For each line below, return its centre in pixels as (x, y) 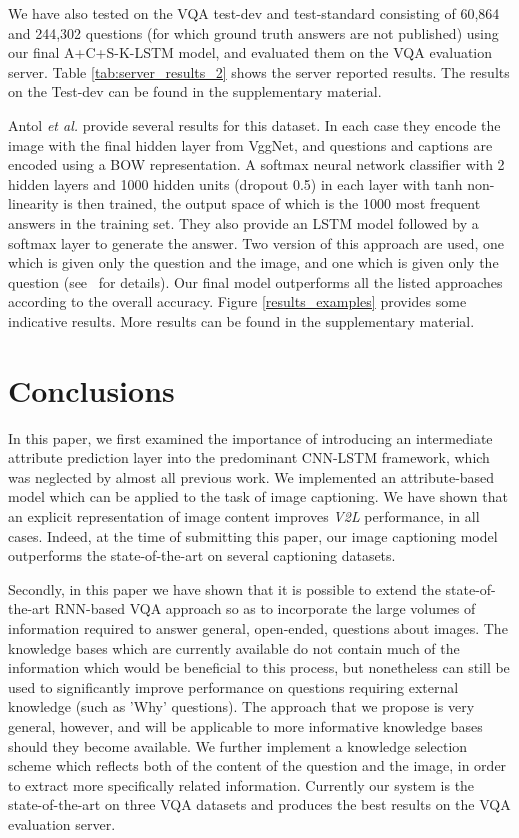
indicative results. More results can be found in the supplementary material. (241, 320)
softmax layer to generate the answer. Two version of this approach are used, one (256, 242)
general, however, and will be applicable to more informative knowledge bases (245, 725)
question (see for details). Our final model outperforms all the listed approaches (255, 281)
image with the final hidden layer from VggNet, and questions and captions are (250, 144)
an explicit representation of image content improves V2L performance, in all (244, 516)
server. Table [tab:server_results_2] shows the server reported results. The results (259, 71)
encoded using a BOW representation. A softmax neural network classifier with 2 (256, 164)
